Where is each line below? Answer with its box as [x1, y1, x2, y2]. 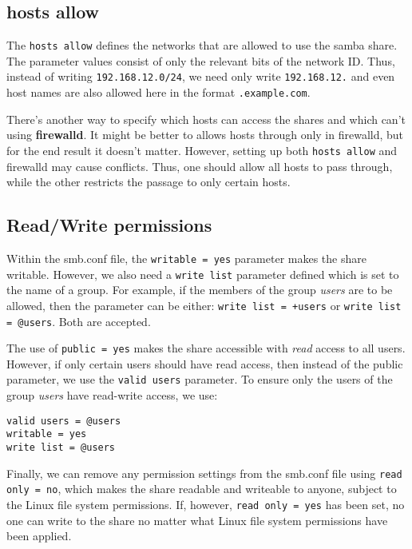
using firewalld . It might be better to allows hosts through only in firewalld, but [6, 126, 404, 143]
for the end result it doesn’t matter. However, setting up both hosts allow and [6, 141, 398, 158]
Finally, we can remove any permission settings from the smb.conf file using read [6, 464, 402, 481]
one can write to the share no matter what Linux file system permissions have [6, 511, 388, 528]
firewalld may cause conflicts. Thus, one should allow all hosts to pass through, [6, 157, 393, 174]
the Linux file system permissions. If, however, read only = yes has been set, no [6, 496, 405, 512]
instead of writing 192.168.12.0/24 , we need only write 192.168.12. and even [6, 68, 395, 85]
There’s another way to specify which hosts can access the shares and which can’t [6, 110, 406, 127]
